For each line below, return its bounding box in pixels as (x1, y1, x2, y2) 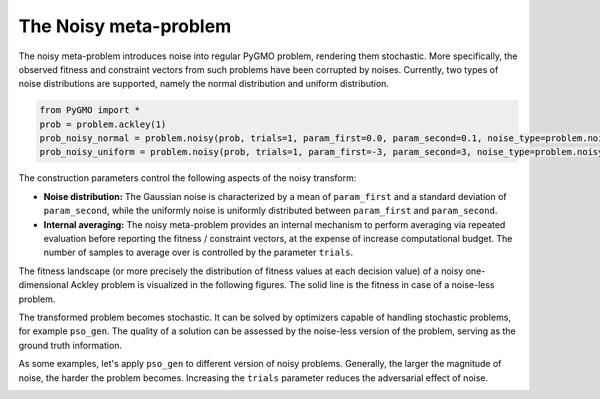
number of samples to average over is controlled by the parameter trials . (43, 246, 354, 259)
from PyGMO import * (39, 105, 140, 116)
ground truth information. (18, 339, 123, 351)
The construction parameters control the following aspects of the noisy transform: (18, 172, 357, 184)
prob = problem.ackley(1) (39, 118, 167, 130)
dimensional (18, 279, 69, 291)
